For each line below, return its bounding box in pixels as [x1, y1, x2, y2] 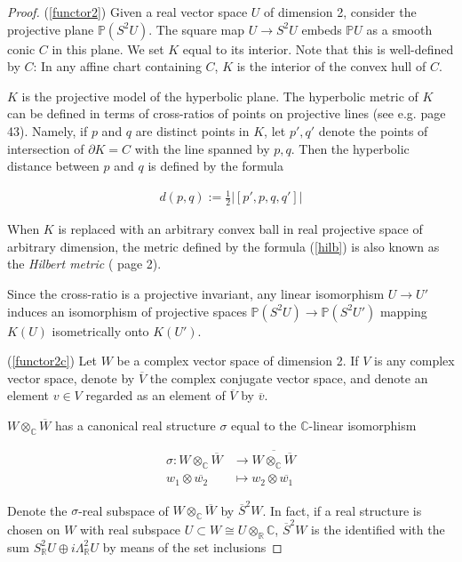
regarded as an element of [85, 386, 226, 405]
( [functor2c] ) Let [7, 351, 97, 370]
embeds [301, 20, 342, 38]
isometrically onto [52, 321, 149, 340]
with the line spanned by [134, 139, 270, 157]
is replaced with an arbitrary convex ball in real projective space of [58, 220, 423, 238]
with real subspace [80, 519, 181, 538]
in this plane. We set [52, 39, 164, 58]
